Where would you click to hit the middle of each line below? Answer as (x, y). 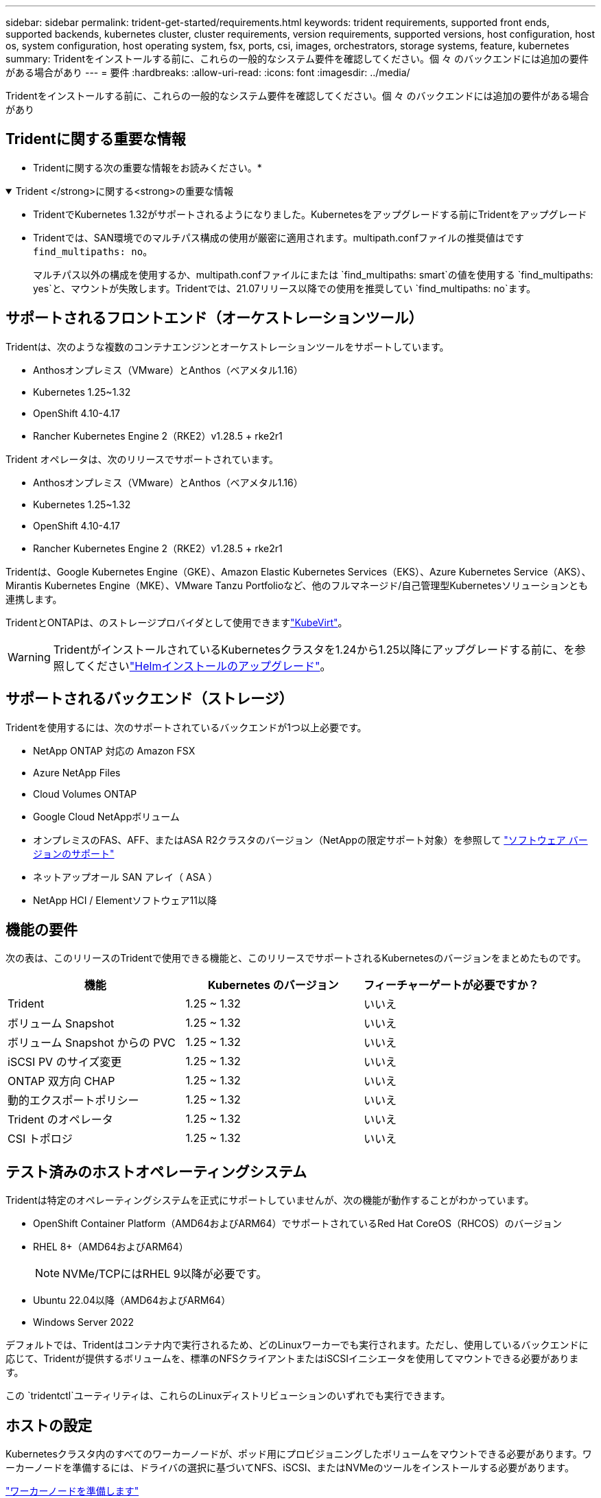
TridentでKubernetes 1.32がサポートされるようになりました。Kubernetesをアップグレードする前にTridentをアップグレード (310, 214)
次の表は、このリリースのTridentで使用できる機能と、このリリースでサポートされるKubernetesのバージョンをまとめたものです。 (296, 958)
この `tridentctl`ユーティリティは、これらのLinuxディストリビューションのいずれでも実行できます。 (228, 1396)
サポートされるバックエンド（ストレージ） (150, 699)
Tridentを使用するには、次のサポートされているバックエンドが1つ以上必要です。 (186, 727)
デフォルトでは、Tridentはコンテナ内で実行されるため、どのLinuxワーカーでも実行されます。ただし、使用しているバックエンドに (297, 1345)
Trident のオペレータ (60, 1120)
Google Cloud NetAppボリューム (106, 816)
